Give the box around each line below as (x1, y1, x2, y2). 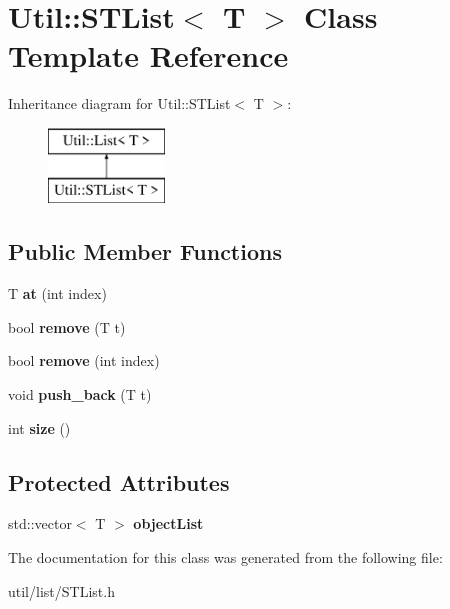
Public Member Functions (8, 236, 282, 267)
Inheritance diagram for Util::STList (8, 93, 231, 114)
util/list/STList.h (8, 580, 115, 601)
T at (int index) (8, 283, 107, 304)
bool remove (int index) (8, 350, 160, 371)
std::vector (8, 513, 72, 534)
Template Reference (8, 35, 289, 76)
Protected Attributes (8, 466, 230, 497)
